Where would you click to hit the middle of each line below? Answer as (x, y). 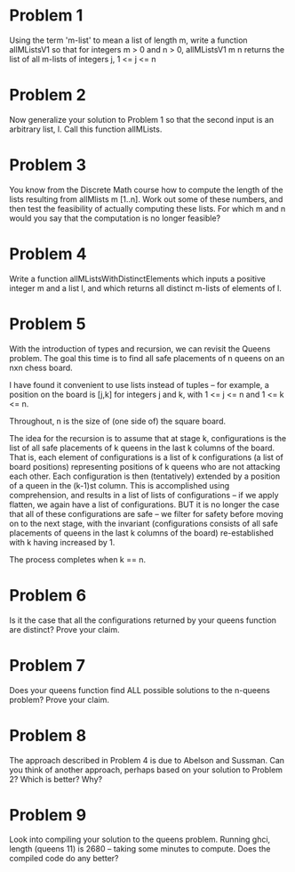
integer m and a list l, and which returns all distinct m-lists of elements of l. (146, 288)
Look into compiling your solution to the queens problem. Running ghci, (140, 840)
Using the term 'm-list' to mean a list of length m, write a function (128, 40)
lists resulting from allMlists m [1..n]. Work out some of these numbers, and (146, 199)
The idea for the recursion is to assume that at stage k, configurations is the (148, 438)
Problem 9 (48, 815)
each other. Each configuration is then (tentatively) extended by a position (145, 476)
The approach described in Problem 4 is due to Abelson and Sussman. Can (147, 760)
